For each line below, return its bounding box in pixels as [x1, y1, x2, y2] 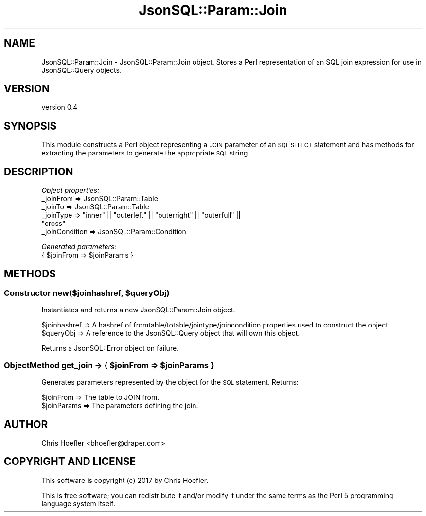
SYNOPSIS [4, 120, 57, 132]
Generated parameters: [41, 242, 117, 251]
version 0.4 [41, 103, 78, 112]
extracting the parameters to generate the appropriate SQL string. [41, 149, 250, 157]
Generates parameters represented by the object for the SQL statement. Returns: [41, 378, 299, 387]
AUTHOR [4, 418, 48, 430]
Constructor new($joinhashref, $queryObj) [4, 288, 170, 298]
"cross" [41, 219, 66, 228]
